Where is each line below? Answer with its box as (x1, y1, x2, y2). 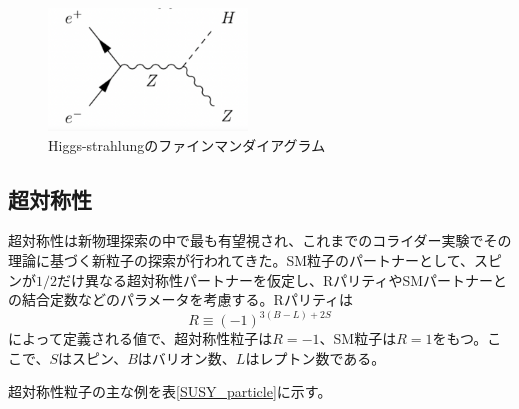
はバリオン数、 (137, 347, 236, 368)
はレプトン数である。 (245, 347, 386, 368)
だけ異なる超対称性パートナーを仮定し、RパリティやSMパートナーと (57, 269, 508, 290)
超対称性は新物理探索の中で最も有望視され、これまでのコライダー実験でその (8, 230, 512, 251)
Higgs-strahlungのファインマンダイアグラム (48, 134, 326, 155)
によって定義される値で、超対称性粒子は (8, 328, 273, 349)
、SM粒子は (319, 328, 397, 349)
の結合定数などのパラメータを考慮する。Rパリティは (8, 289, 354, 310)
